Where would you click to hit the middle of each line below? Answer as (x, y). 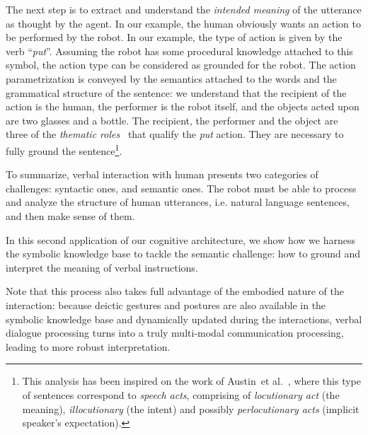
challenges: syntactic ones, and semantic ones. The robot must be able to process (181, 188)
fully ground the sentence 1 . (64, 149)
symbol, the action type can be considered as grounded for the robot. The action (181, 65)
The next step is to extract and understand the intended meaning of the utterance (184, 9)
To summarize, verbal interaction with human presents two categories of (162, 174)
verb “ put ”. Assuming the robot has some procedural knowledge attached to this (179, 51)
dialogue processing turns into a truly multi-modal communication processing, (175, 333)
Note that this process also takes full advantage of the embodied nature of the (175, 291)
